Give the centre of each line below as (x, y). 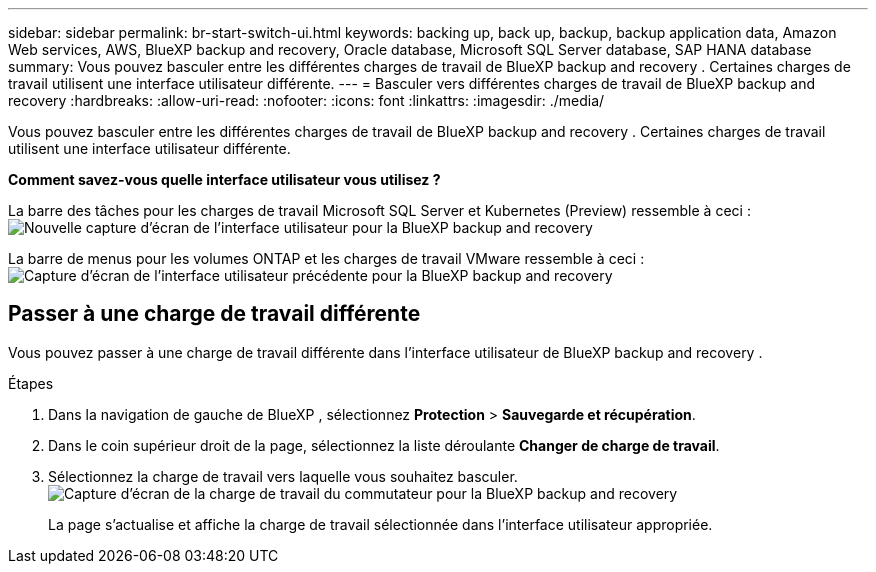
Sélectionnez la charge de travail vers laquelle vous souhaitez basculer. (283, 476)
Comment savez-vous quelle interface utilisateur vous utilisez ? (224, 179)
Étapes (31, 383)
